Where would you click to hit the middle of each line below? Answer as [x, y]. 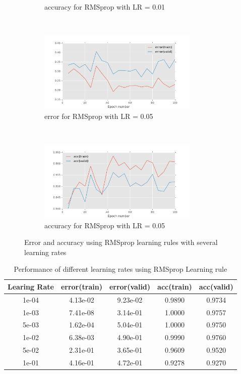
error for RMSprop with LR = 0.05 [99, 116]
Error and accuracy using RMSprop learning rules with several [121, 242]
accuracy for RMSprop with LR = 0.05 [105, 225]
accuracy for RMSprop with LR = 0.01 [105, 7]
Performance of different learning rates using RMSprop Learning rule [120, 269]
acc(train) [175, 286]
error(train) [81, 286]
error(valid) [130, 286]
